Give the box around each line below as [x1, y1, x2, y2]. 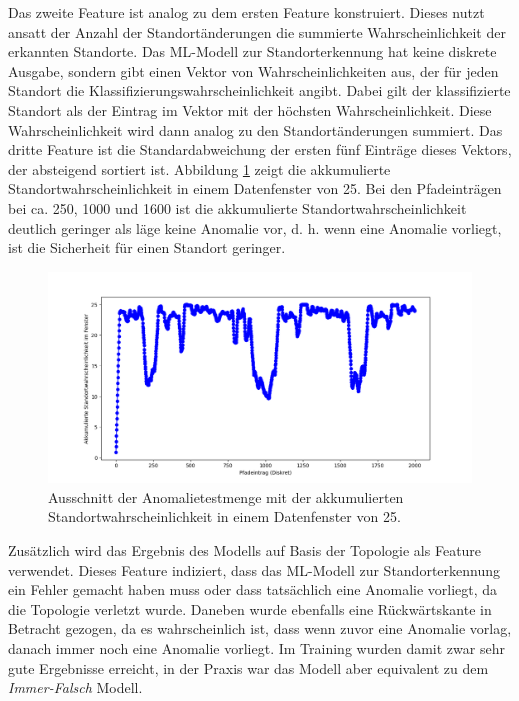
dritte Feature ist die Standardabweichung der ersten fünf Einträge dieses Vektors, [8, 139, 512, 160]
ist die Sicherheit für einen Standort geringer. [8, 237, 286, 258]
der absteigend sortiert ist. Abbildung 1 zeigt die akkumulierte [8, 158, 391, 179]
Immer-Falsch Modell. [8, 677, 143, 698]
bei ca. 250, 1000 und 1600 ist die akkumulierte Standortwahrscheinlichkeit [8, 197, 467, 218]
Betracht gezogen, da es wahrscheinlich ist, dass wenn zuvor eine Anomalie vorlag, [8, 618, 512, 639]
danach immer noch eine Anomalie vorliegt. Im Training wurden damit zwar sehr [8, 638, 505, 659]
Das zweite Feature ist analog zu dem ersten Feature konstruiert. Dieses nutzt [8, 2, 485, 22]
